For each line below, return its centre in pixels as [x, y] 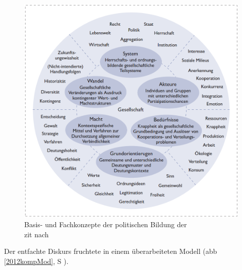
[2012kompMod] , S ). [36, 261]
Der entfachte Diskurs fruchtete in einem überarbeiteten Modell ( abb [111, 251]
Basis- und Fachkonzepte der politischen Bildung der [106, 224]
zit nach [37, 234]
